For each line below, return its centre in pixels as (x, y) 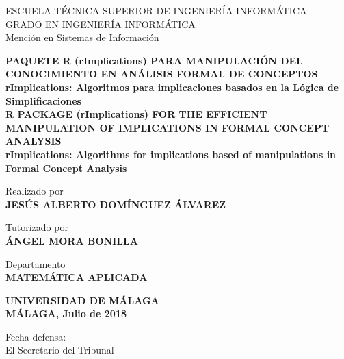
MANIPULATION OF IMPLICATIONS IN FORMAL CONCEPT (168, 127)
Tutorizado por (37, 227)
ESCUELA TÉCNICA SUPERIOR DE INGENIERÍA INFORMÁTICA (156, 10)
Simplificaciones (43, 100)
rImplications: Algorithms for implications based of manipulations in (171, 154)
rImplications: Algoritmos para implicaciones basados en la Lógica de (172, 87)
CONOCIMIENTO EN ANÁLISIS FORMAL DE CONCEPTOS (162, 74)
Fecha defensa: (36, 336)
